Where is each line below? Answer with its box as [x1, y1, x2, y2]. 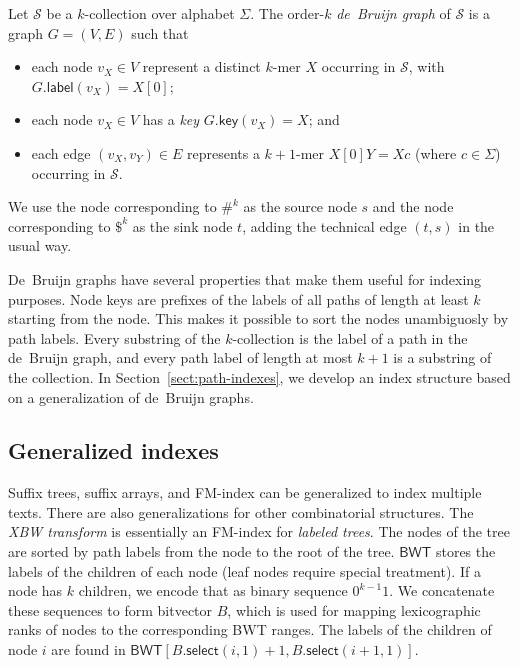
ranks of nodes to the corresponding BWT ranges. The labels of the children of [8, 619, 492, 640]
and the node [372, 196, 454, 217]
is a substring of [393, 347, 492, 368]
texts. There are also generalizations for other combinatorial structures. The [8, 501, 474, 522]
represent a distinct [142, 56, 261, 77]
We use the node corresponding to [8, 196, 217, 217]
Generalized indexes [8, 435, 219, 466]
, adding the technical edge [242, 215, 407, 236]
